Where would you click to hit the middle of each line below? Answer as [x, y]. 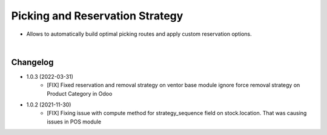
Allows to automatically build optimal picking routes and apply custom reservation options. [139, 34]
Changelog [32, 62]
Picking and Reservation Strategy [97, 16]
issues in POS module [74, 122]
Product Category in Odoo [80, 93]
